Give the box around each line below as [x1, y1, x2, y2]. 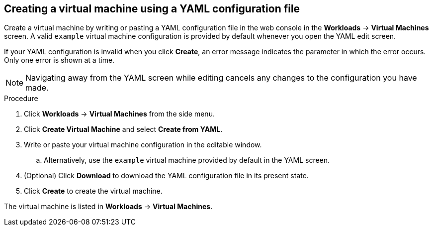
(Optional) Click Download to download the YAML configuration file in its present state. [24, 171, 309, 180]
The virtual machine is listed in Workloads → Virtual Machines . [4, 202, 213, 211]
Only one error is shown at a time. [4, 56, 115, 65]
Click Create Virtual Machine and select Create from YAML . [24, 125, 223, 134]
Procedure [4, 94, 38, 103]
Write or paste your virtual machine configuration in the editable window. [24, 140, 262, 149]
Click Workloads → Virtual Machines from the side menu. [24, 110, 215, 118]
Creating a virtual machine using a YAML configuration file [4, 2, 300, 15]
